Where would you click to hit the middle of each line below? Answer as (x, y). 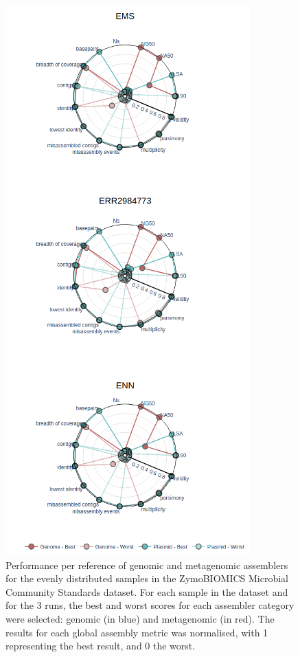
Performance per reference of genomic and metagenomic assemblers (147, 565)
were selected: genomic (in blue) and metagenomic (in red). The (140, 618)
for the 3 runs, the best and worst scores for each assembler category (150, 605)
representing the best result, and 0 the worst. (101, 646)
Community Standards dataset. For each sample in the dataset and (147, 591)
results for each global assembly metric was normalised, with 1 (137, 632)
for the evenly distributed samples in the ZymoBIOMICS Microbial (147, 578)
